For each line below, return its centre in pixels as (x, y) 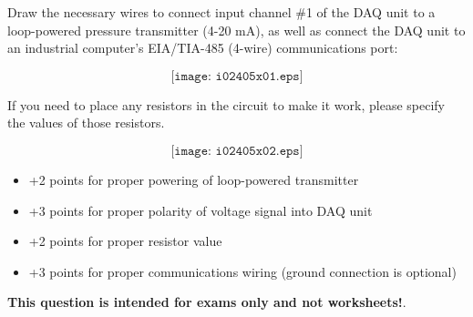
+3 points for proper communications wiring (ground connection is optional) (242, 271)
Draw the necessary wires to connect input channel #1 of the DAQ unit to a (221, 12)
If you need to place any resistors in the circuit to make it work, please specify (226, 104)
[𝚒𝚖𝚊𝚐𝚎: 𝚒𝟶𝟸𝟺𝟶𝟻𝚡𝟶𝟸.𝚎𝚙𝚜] (237, 151)
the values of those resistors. (86, 123)
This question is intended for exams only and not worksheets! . (207, 302)
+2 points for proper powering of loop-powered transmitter (194, 179)
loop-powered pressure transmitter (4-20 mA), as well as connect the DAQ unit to (236, 30)
